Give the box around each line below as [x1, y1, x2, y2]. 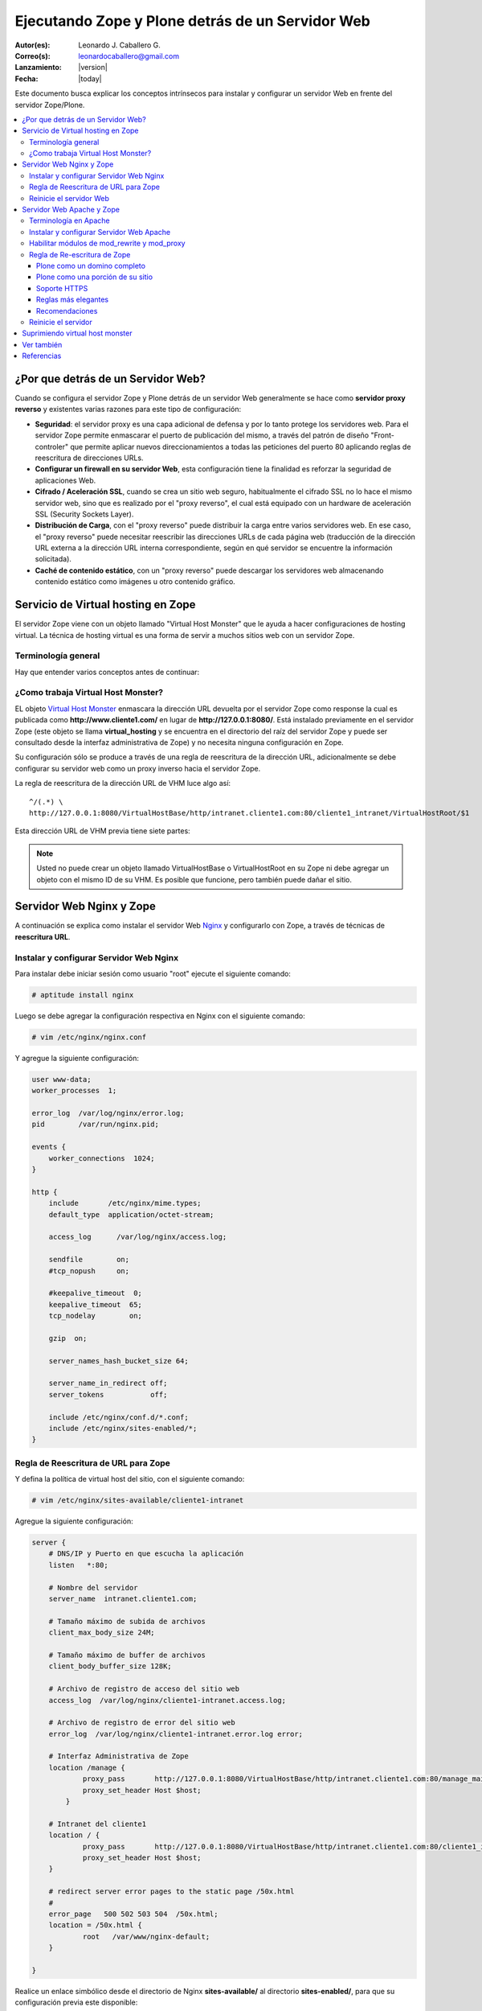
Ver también [22, 339, 63, 349]
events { [31, 1142, 67, 1152]
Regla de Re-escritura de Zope [29, 249, 131, 259]
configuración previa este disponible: [14, 1997, 138, 2007]
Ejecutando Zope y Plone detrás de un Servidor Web [14, 12, 371, 30]
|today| [78, 73, 102, 84]
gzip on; [48, 1334, 88, 1343]
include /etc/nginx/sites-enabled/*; [48, 1424, 198, 1433]
